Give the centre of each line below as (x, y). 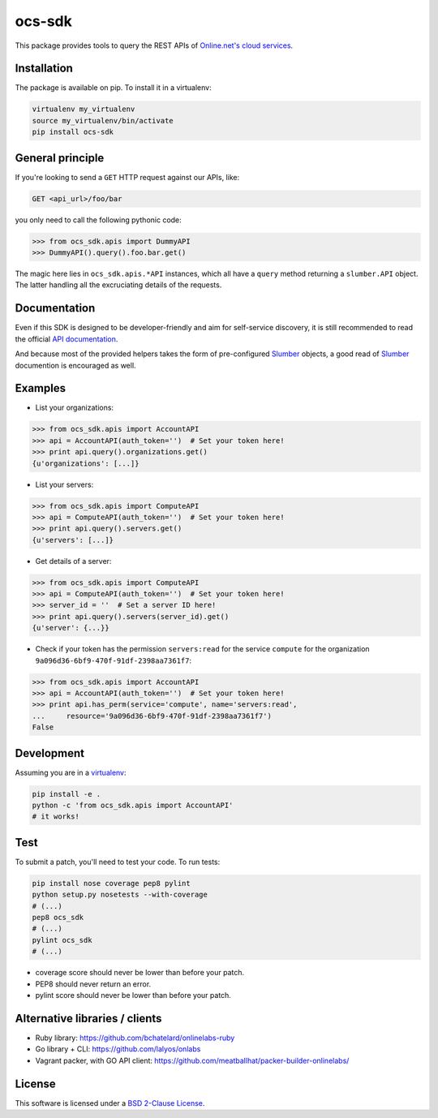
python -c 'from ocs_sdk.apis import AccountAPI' (133, 806)
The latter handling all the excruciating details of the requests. (118, 285)
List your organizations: (74, 408)
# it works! (56, 817)
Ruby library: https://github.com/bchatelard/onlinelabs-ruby (135, 1038)
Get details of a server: (73, 561)
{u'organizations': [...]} (86, 463)
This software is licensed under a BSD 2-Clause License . (110, 1103)
